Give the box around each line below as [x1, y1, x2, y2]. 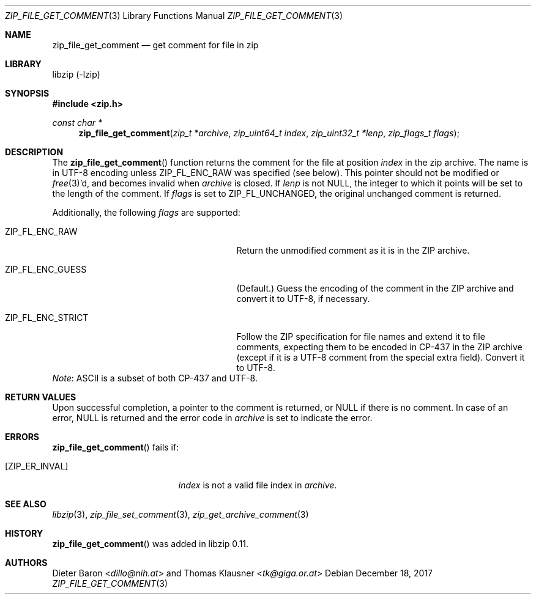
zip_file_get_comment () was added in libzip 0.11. [52, 538, 249, 549]
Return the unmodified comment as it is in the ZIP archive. [236, 245, 470, 255]
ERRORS [5, 432, 40, 442]
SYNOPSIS [5, 88, 50, 98]
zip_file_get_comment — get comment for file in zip [52, 40, 259, 50]
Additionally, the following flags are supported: [52, 207, 240, 218]
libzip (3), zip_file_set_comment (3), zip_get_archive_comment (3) [52, 509, 309, 520]
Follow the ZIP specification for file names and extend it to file [236, 331, 485, 342]
